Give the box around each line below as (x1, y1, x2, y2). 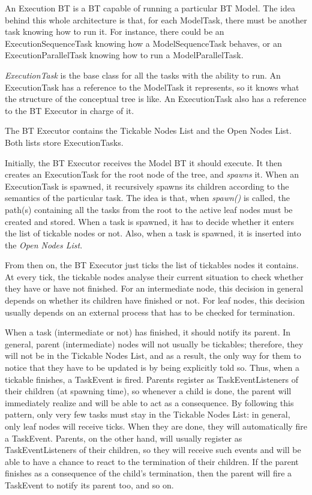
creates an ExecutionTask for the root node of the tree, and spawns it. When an (5, 168, 299, 181)
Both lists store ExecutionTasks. (5, 136, 124, 148)
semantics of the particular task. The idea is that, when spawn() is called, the (5, 191, 290, 204)
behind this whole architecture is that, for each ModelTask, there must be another (5, 13, 307, 26)
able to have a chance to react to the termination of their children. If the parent (5, 455, 299, 467)
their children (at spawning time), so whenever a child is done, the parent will (5, 385, 292, 397)
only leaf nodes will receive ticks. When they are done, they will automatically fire (5, 420, 307, 432)
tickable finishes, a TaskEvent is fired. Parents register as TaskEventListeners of (5, 373, 298, 385)
